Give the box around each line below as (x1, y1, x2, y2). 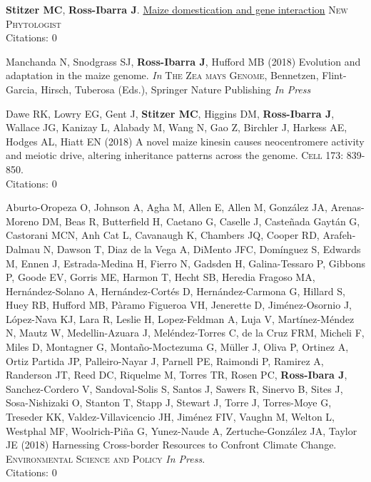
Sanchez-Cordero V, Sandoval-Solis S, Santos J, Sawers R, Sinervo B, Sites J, (6, 381, 343, 396)
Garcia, (6, 81, 38, 96)
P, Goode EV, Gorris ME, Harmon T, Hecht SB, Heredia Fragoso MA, (6, 270, 315, 284)
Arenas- (330, 200, 365, 215)
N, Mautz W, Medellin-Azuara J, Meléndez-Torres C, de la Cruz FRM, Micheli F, (6, 325, 365, 340)
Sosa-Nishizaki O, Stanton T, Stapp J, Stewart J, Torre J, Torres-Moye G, (6, 395, 332, 410)
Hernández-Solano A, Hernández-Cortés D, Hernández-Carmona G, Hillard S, (6, 283, 345, 298)
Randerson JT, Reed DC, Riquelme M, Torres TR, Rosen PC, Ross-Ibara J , (6, 367, 347, 382)
